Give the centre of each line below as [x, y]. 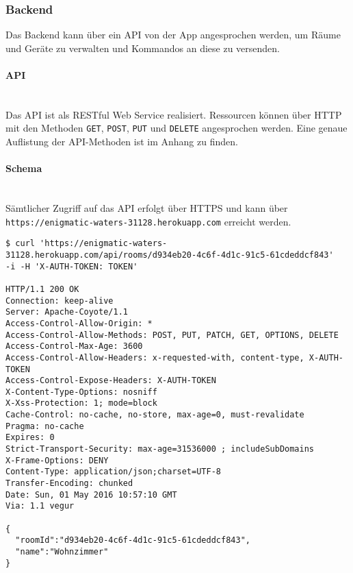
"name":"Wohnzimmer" [62, 552]
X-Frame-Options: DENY [57, 460]
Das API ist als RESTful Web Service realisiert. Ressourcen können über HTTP [174, 114]
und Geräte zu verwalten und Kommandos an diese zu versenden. [143, 48]
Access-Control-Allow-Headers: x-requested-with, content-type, [155, 357]
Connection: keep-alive [60, 301]
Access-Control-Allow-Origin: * [79, 323]
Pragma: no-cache [45, 426]
